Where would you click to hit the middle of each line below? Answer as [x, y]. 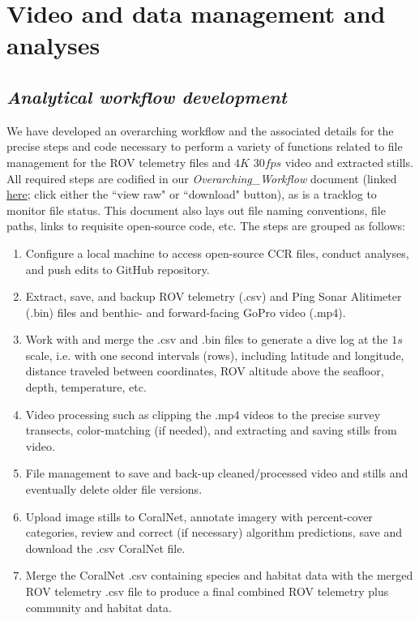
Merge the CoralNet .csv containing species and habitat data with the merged [219, 575]
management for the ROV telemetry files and [119, 162]
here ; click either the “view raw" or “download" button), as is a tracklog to [192, 194]
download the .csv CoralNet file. [105, 548]
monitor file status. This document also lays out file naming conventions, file [196, 210]
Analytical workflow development [147, 96]
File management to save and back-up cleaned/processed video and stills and [217, 473]
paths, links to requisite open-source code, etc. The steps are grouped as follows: [206, 226]
